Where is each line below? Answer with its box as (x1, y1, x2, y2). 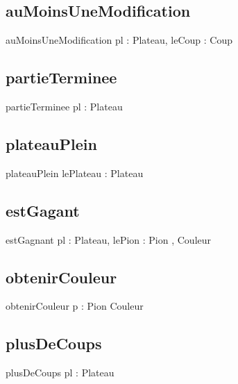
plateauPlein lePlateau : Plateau (6, 165, 144, 180)
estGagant (6, 199, 80, 221)
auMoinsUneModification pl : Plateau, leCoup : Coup (6, 33, 233, 47)
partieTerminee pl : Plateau (6, 99, 123, 113)
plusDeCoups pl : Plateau (6, 365, 114, 380)
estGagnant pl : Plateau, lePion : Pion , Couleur (6, 232, 212, 247)
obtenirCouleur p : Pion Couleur (6, 299, 144, 313)
